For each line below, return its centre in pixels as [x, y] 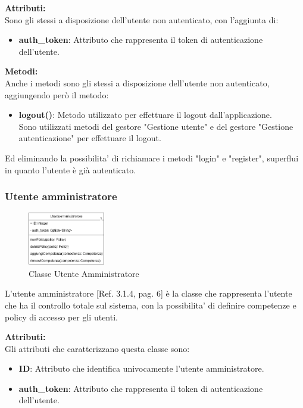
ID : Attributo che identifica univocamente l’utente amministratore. [141, 368]
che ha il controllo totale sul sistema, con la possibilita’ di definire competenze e [151, 305]
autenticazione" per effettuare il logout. [90, 138]
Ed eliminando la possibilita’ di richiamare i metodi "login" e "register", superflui [152, 158]
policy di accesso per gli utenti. [61, 317]
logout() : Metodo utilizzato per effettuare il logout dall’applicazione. [145, 115]
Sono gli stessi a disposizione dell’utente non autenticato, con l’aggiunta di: [142, 19]
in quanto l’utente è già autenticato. [71, 169]
